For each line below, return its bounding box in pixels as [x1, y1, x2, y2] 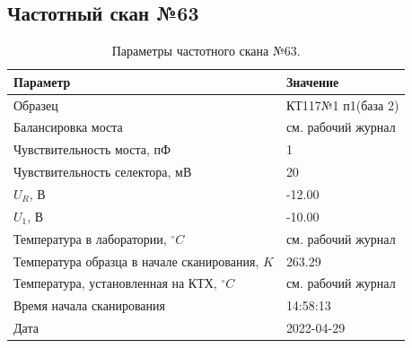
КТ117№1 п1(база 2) [285, 95, 399, 114]
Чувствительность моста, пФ [13, 140, 171, 159]
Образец [13, 95, 58, 114]
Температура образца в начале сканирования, [13, 251, 259, 270]
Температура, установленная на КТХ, [13, 274, 217, 292]
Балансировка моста [13, 117, 123, 136]
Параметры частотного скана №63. [111, 41, 301, 60]
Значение [285, 72, 339, 91]
